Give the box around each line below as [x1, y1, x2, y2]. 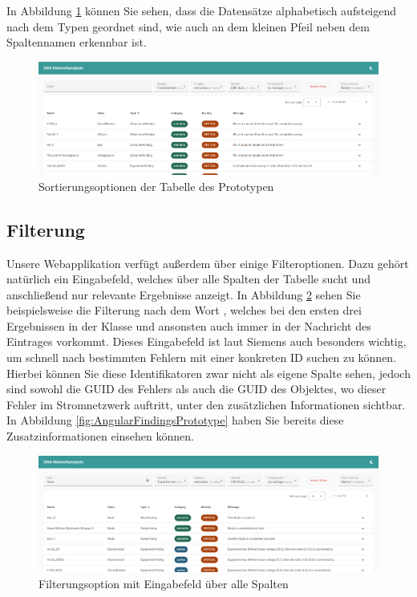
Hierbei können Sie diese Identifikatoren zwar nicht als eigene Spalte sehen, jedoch [6, 364, 411, 381]
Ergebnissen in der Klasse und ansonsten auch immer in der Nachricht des [6, 317, 371, 334]
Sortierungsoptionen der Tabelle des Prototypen [38, 177, 274, 194]
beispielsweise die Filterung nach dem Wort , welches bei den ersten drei [6, 302, 362, 319]
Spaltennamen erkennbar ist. [6, 34, 147, 51]
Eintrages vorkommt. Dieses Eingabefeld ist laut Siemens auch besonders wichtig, [6, 333, 407, 350]
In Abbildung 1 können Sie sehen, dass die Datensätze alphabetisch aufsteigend [6, 2, 397, 18]
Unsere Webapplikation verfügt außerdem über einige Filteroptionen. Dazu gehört [6, 254, 409, 271]
